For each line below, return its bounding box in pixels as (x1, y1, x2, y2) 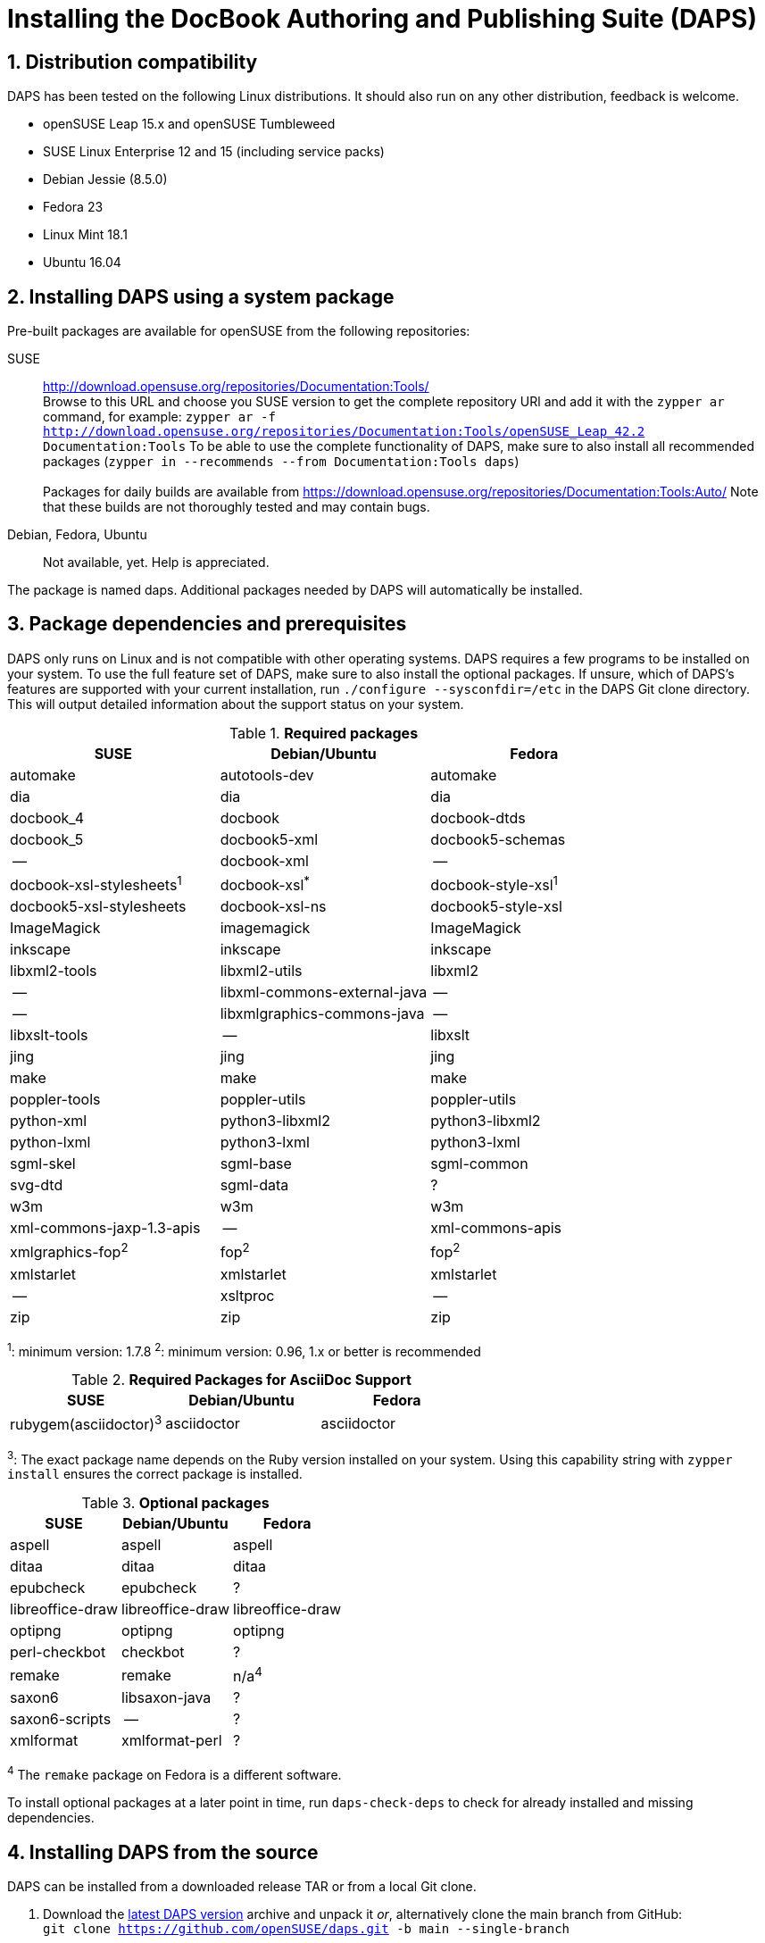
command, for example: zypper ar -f (43, 409, 276, 425)
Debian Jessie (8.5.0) (43, 171, 168, 188)
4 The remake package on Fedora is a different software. (7, 1764, 342, 1783)
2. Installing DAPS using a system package (7, 285, 395, 308)
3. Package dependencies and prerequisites (7, 613, 407, 636)
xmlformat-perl (121, 1731, 222, 1750)
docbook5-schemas (430, 830, 566, 848)
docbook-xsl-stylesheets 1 (10, 872, 182, 895)
